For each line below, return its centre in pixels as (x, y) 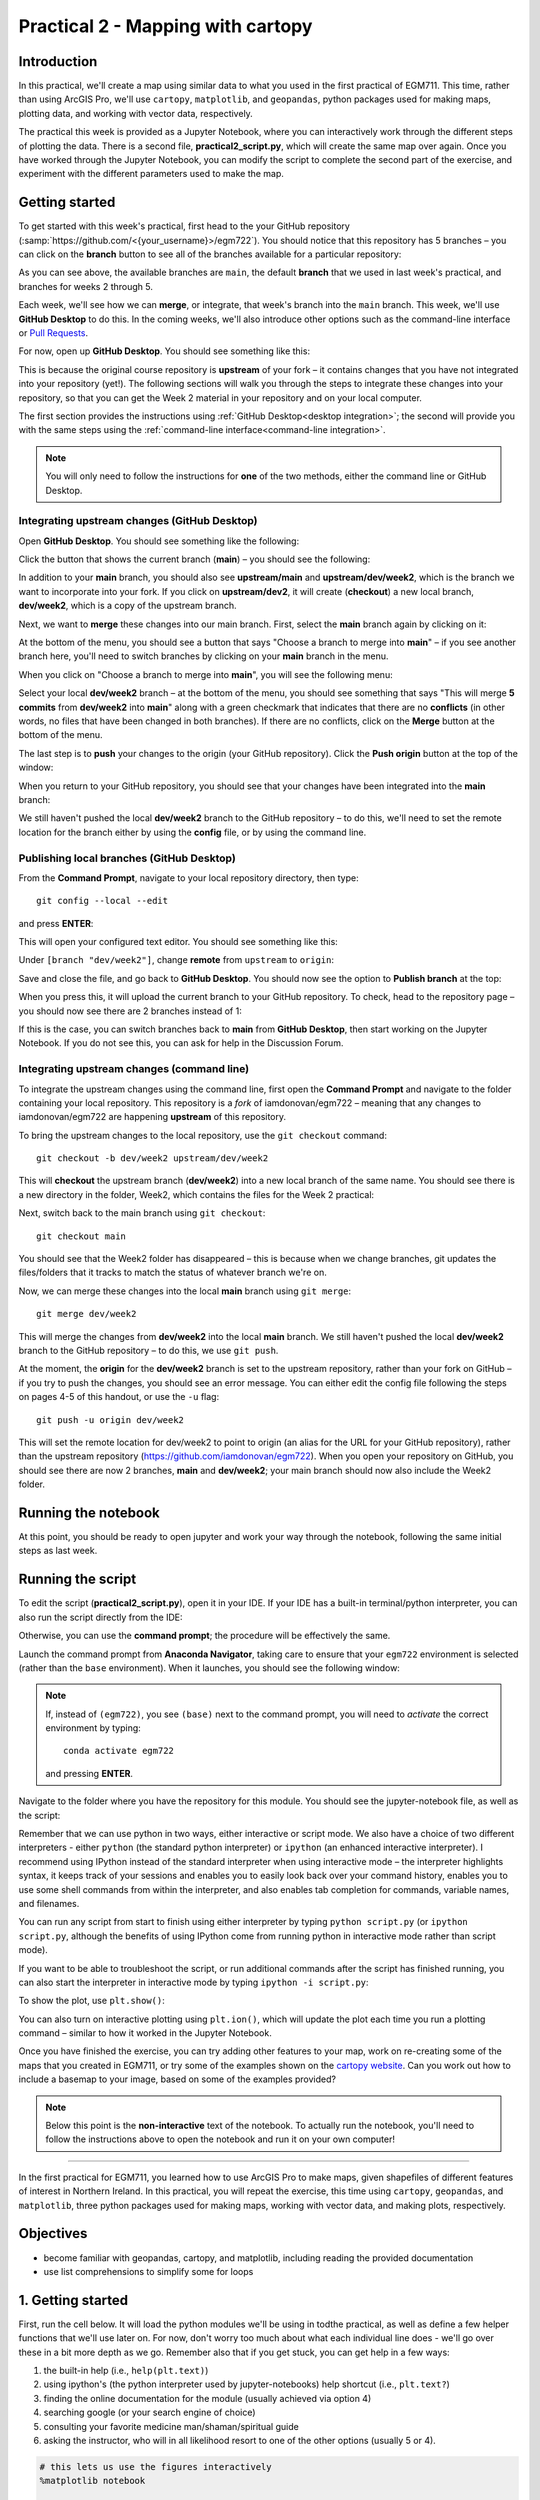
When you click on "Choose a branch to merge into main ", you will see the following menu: (206, 674)
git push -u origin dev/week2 (110, 1419)
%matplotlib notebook (92, 2481)
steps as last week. (58, 1551)
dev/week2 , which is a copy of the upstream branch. (127, 606)
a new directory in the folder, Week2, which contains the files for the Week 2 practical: (196, 1194)
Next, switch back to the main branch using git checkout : (142, 1213)
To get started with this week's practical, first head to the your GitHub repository (184, 226)
